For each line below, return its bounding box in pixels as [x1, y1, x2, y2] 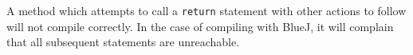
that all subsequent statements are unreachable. [6, 33, 240, 50]
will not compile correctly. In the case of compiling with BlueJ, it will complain [6, 18, 394, 34]
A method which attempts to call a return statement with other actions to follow [6, 2, 407, 18]
